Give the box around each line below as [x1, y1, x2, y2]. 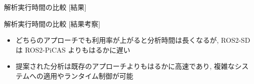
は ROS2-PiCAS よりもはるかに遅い [15, 44, 130, 55]
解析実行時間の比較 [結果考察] [4, 18, 101, 28]
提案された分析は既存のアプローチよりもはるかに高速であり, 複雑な [15, 61, 235, 71]
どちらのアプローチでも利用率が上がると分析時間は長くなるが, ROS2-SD [15, 35, 251, 45]
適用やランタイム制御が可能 [43, 70, 134, 81]
